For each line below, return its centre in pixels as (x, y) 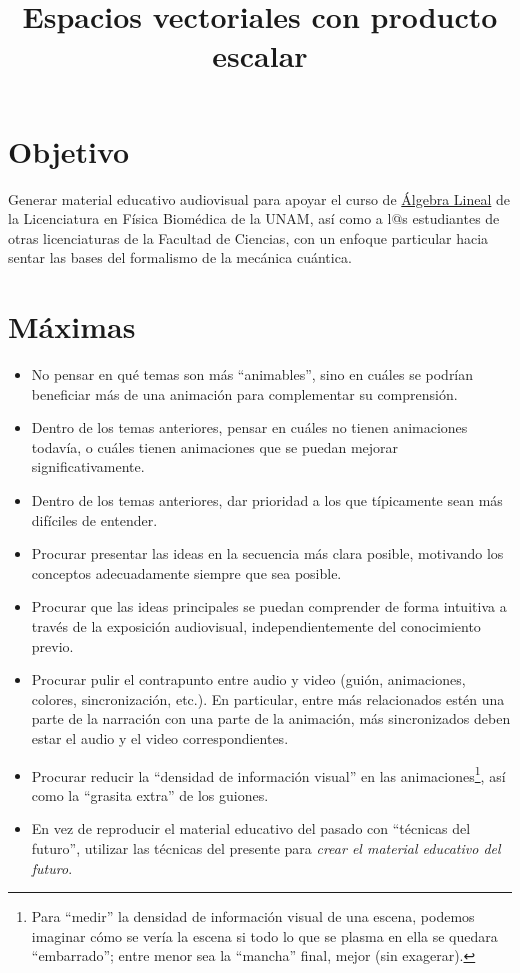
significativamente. (88, 466)
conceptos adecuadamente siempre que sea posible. (186, 572)
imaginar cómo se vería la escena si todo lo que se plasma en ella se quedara (264, 935)
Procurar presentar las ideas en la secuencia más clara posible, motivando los (267, 553)
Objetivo (69, 150)
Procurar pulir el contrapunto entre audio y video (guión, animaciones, (248, 679)
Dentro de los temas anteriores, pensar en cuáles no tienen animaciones (249, 427)
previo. (52, 645)
